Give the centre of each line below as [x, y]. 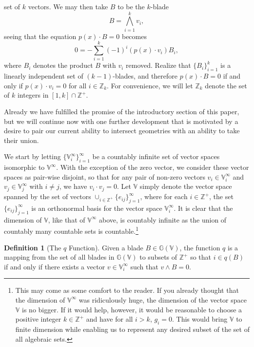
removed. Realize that [158, 65]
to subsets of [158, 257]
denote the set [226, 85]
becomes [134, 36]
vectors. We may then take [68, 6]
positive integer [38, 319]
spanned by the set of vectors [48, 196]
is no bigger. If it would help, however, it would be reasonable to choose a [132, 309]
